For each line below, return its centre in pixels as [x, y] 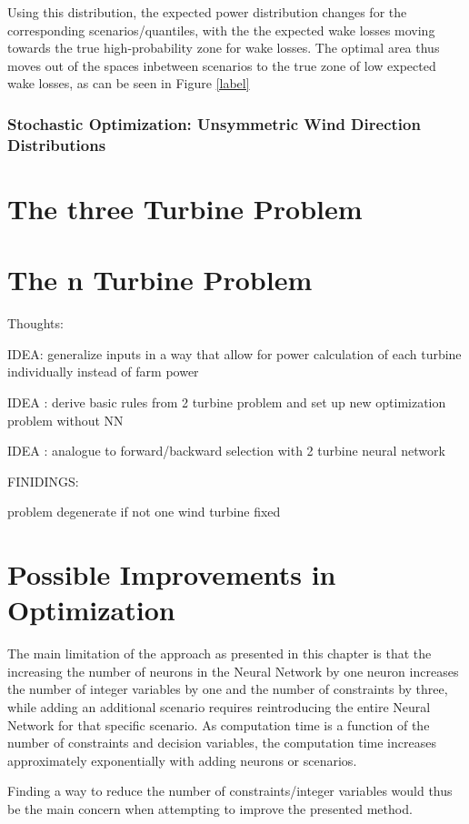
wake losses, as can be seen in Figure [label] [129, 83]
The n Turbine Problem [160, 280]
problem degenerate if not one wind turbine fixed [144, 512]
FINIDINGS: [43, 481]
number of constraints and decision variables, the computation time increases [222, 743]
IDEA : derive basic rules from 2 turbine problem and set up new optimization [227, 402]
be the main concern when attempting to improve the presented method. [210, 809]
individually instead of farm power [103, 372]
